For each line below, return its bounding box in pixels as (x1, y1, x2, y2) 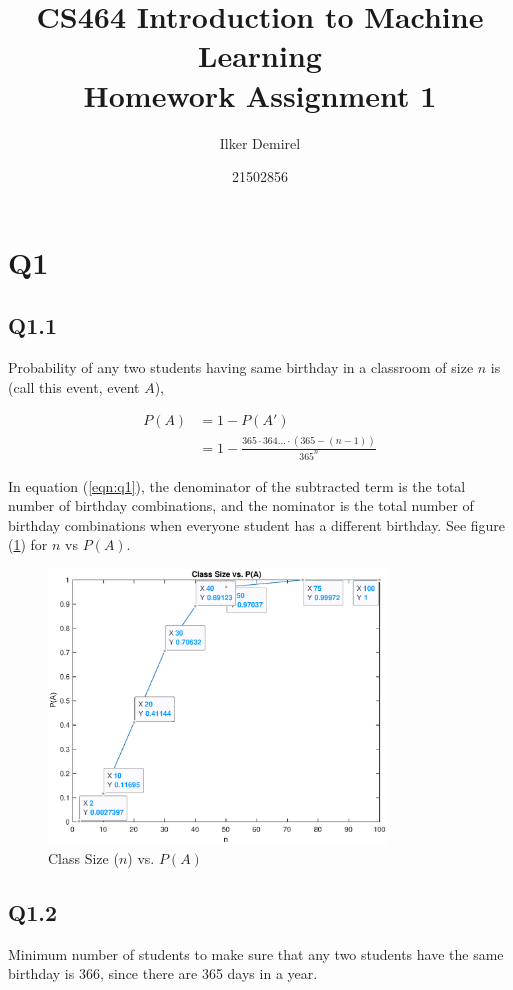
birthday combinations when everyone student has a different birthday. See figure (8, 514, 506, 535)
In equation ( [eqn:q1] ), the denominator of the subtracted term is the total (8, 475, 466, 496)
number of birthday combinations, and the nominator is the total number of (8, 495, 474, 516)
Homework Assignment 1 (83, 74, 437, 115)
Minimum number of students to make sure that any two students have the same (8, 943, 504, 964)
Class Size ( (48, 847, 119, 868)
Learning (198, 35, 322, 76)
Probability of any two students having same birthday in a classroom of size (8, 357, 474, 378)
